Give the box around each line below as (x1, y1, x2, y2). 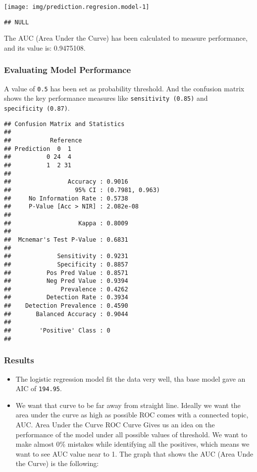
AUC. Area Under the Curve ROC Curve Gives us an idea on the (15, 419, 215, 430)
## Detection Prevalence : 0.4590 (4, 302, 128, 310)
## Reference (4, 137, 82, 144)
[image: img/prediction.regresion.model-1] (4, 3, 150, 10)
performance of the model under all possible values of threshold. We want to (15, 429, 248, 439)
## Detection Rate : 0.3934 (4, 294, 128, 301)
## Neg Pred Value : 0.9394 (4, 277, 128, 285)
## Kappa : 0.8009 (4, 219, 128, 227)
